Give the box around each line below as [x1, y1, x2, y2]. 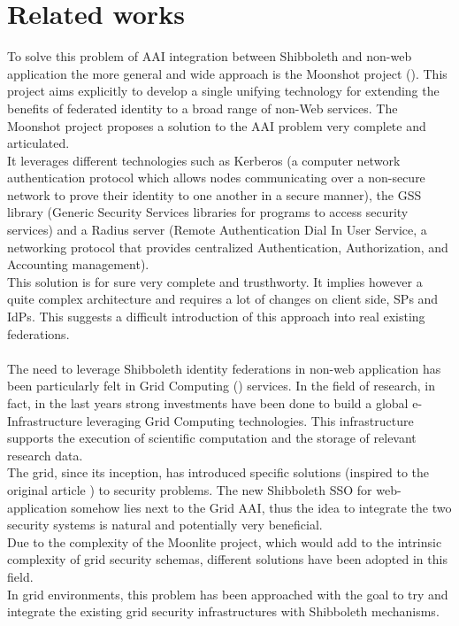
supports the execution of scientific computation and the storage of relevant [7, 429, 417, 447]
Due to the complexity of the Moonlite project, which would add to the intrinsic [7, 532, 442, 551]
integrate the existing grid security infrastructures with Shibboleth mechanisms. [7, 602, 440, 621]
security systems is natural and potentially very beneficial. [7, 515, 323, 534]
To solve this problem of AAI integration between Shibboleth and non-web [7, 47, 412, 66]
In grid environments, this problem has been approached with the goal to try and [7, 584, 448, 603]
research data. [7, 445, 83, 464]
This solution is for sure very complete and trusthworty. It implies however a [7, 272, 423, 290]
